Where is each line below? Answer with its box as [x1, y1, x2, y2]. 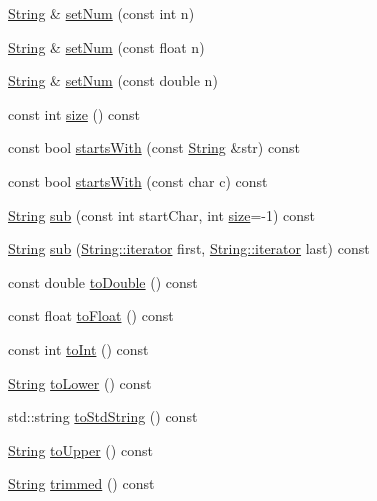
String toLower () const [8, 372, 152, 393]
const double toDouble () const [8, 271, 198, 292]
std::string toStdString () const [8, 406, 198, 427]
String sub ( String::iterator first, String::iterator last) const [8, 238, 370, 259]
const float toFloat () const [8, 305, 174, 326]
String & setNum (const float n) [8, 36, 205, 57]
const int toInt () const [8, 338, 149, 359]
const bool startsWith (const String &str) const [8, 137, 300, 158]
